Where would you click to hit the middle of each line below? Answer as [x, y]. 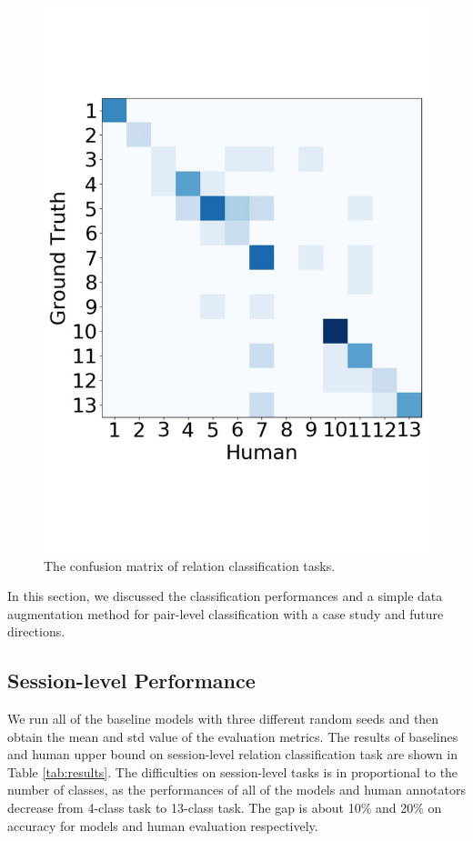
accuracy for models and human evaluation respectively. [163, 825]
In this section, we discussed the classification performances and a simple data [225, 596]
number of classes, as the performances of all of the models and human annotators [236, 790]
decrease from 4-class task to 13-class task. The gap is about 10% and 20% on [225, 808]
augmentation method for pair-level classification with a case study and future [226, 613]
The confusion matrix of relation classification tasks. [190, 565]
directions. [36, 631]
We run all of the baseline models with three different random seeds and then [223, 719]
